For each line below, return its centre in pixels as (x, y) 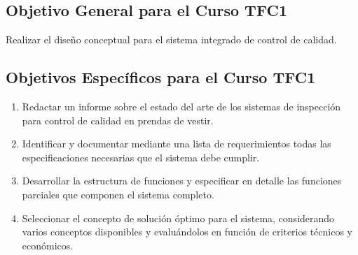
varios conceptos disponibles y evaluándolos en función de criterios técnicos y (187, 232)
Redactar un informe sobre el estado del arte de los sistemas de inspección (181, 106)
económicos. (48, 245)
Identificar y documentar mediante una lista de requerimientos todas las (177, 144)
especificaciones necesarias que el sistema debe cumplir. (141, 157)
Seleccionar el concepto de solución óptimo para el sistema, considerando (178, 218)
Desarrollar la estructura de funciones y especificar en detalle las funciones (182, 181)
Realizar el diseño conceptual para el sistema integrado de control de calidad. (171, 39)
